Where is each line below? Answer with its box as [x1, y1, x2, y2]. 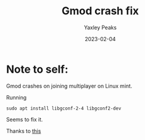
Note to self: [6, 63, 69, 76]
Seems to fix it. [6, 116, 43, 123]
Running [6, 94, 27, 101]
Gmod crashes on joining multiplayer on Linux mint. [6, 82, 132, 89]
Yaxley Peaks [84, 24, 117, 31]
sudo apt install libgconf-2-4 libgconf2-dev [6, 105, 121, 111]
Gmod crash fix [61, 4, 139, 18]
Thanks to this [6, 127, 41, 135]
